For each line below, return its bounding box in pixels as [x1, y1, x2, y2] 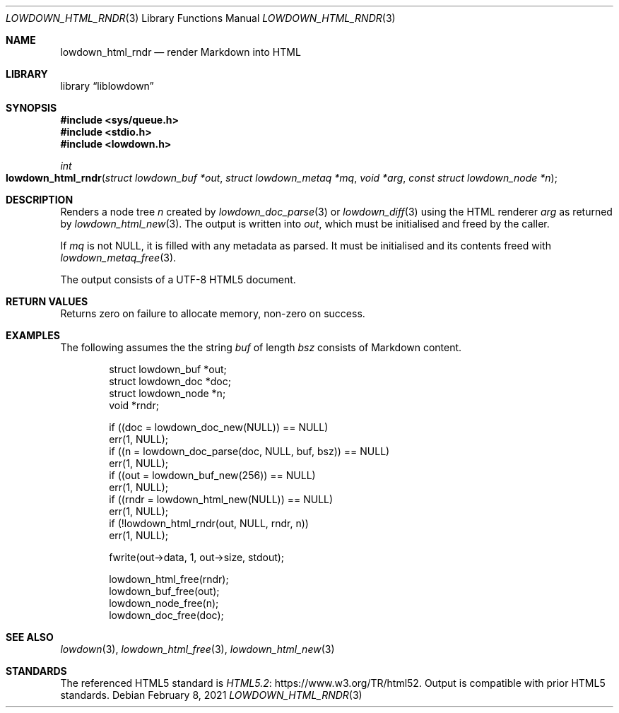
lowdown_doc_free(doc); [109, 609, 224, 621]
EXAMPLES [6, 329, 60, 341]
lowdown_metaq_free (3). [60, 252, 177, 264]
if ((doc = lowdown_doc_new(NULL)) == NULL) [109, 421, 329, 433]
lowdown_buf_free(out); [109, 585, 220, 597]
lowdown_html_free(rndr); [109, 573, 229, 585]
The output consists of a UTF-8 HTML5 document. [60, 273, 296, 285]
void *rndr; [109, 399, 159, 411]
